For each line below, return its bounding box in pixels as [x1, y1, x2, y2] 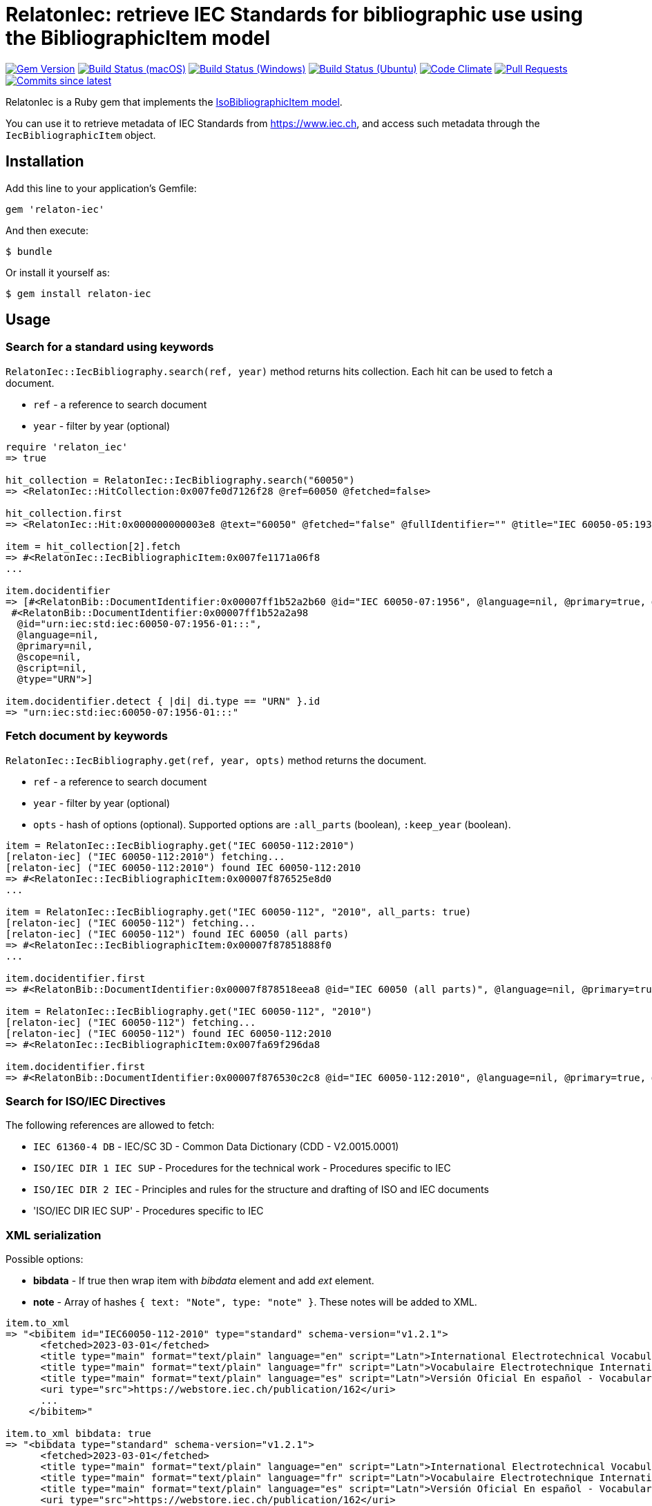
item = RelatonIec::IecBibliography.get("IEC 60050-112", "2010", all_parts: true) [6, 906, 472, 917]
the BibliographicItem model [6, 26, 271, 50]
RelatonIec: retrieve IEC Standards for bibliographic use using [6, 3, 583, 26]
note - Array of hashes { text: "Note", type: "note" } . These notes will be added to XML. [33, 1296, 477, 1308]
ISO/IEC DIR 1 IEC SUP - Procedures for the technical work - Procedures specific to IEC [33, 1162, 451, 1174]
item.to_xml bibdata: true [6, 1428, 151, 1440]
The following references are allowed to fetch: [6, 1119, 215, 1132]
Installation [6, 153, 84, 171]
